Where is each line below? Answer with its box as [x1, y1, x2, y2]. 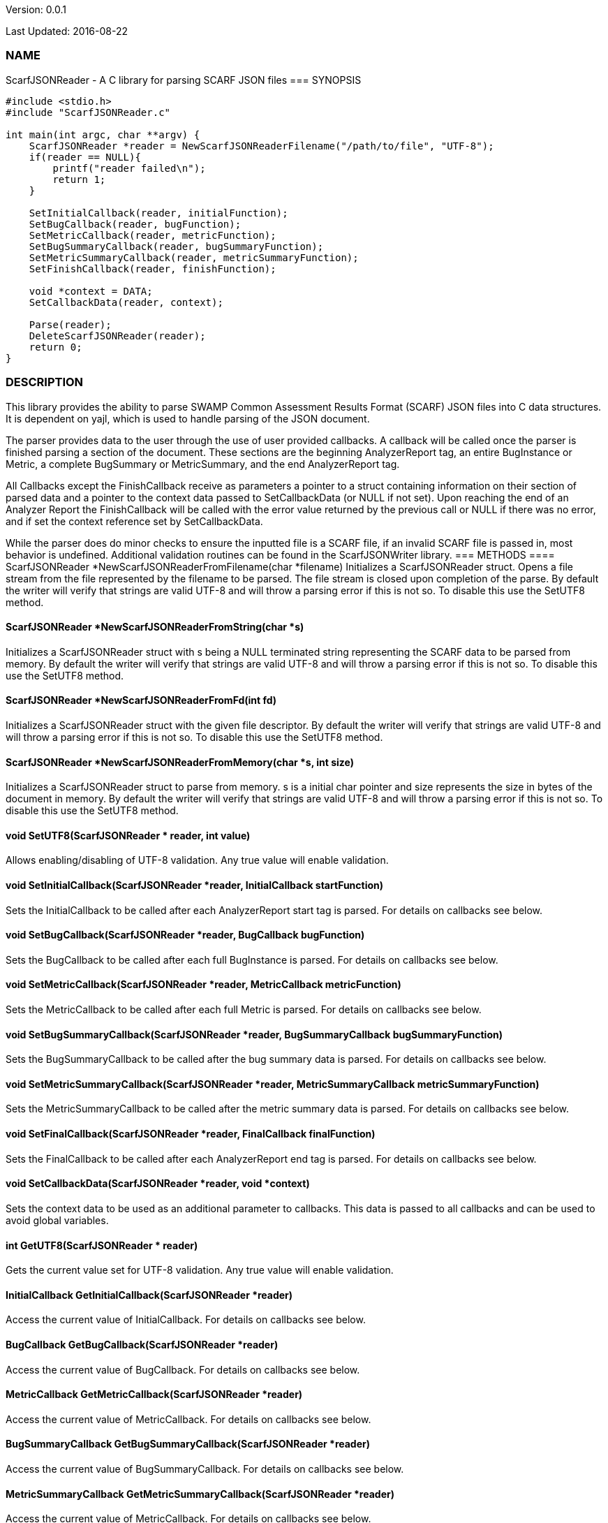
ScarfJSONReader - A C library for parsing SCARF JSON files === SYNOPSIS [6, 73, 362, 86]
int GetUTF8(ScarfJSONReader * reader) [6, 1239, 198, 1251]
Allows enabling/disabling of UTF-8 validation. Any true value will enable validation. [6, 854, 389, 867]
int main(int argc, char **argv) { [6, 128, 200, 140]
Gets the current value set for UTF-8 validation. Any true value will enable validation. [6, 1264, 394, 1276]
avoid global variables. [6, 1214, 109, 1226]
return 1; [52, 173, 106, 185]
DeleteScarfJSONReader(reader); [29, 330, 206, 341]
